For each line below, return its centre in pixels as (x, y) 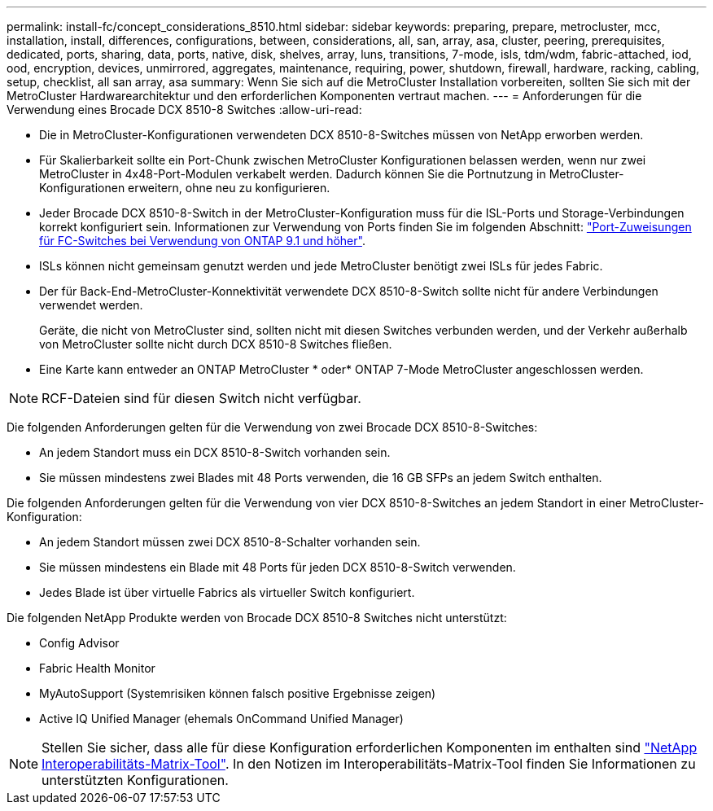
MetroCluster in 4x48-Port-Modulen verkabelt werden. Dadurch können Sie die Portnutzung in (293, 174)
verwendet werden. (91, 305)
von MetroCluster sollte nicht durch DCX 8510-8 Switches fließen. (216, 344)
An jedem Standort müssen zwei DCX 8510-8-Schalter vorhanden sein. (230, 542)
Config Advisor (79, 643)
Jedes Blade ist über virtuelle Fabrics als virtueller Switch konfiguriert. (227, 592)
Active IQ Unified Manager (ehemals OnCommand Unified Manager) (221, 719)
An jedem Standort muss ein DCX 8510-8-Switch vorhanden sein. (215, 452)
